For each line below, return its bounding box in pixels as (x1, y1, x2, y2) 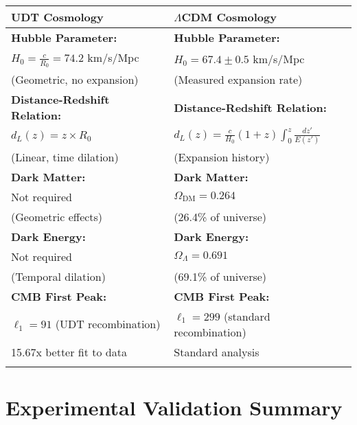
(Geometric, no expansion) (11, 71, 139, 88)
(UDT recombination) (55, 316, 161, 332)
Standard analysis (174, 343, 260, 360)
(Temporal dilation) (11, 268, 106, 284)
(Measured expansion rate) (174, 71, 303, 88)
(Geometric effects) (11, 208, 103, 225)
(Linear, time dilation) (11, 148, 119, 165)
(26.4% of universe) (174, 208, 267, 225)
